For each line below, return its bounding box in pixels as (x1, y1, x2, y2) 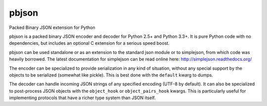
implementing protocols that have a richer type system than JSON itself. (9, 95, 156, 101)
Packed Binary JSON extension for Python (9, 25, 95, 30)
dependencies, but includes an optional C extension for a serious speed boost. (9, 40, 170, 46)
